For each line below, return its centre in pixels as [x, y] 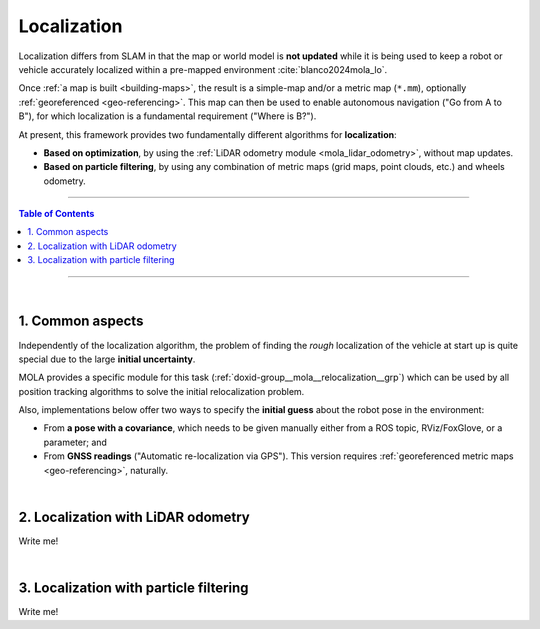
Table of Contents [56, 214]
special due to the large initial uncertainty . [107, 359]
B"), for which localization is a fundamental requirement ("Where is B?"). [167, 116]
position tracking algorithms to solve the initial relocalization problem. [161, 391]
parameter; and [75, 442]
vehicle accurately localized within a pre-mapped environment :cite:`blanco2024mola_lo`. [203, 69]
